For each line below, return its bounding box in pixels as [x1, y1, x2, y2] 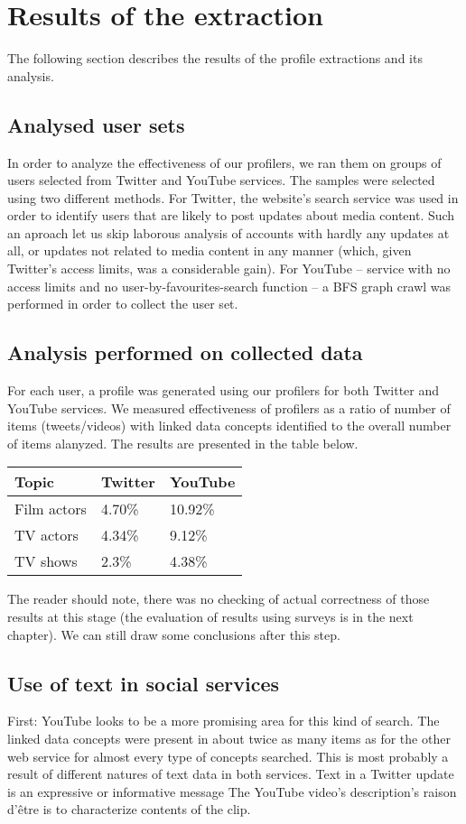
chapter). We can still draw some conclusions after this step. [7, 625, 340, 643]
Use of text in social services [7, 669, 280, 697]
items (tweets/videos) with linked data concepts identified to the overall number [7, 416, 452, 435]
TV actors [14, 524, 79, 546]
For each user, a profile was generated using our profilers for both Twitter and [7, 381, 440, 400]
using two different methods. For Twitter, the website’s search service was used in [7, 188, 459, 207]
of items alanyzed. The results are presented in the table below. [7, 433, 359, 452]
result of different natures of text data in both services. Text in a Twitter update [7, 764, 454, 783]
